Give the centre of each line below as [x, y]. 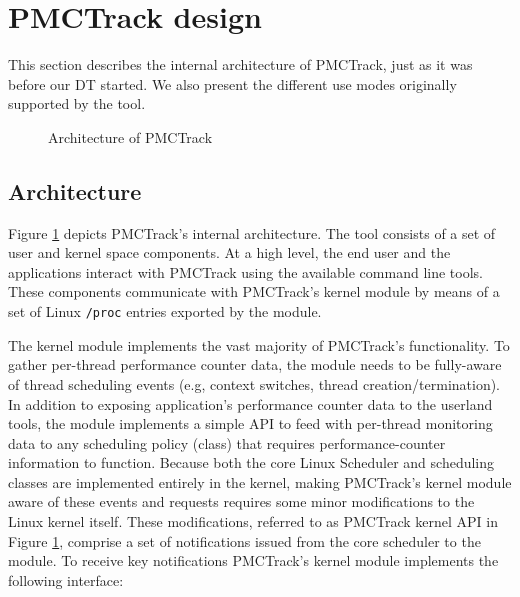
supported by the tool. [77, 103]
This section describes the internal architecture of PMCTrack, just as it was [240, 64]
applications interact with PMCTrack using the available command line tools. [245, 271]
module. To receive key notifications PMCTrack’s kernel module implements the [253, 560]
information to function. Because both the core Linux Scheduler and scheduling [251, 462]
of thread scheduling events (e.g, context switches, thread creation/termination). [254, 383]
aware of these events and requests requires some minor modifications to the [241, 501]
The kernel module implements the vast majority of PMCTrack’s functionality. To [259, 344]
